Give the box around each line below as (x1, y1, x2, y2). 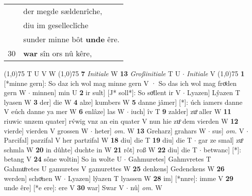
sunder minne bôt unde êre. (23, 33, 119, 45)
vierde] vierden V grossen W (4, 125, 88, 135)
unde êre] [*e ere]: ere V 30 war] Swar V (4, 182, 124, 193)
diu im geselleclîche (23, 19, 88, 31)
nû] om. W (130, 182, 163, 193)
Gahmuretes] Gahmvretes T (128, 154, 211, 164)
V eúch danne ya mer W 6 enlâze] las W (4, 106, 125, 116)
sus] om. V (212, 125, 244, 135)
